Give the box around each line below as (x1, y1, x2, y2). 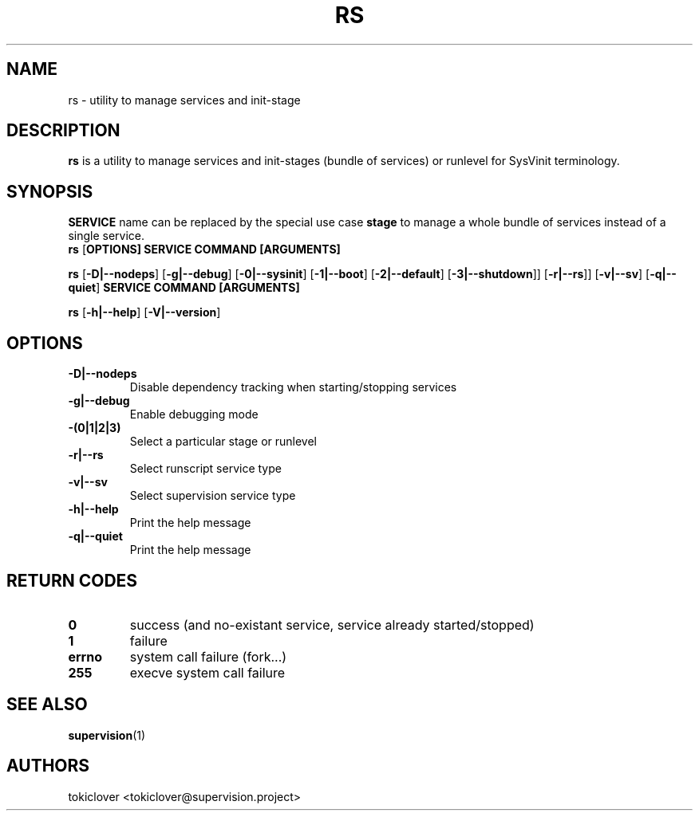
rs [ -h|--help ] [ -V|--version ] (68, 305, 221, 320)
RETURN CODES (6, 570, 138, 591)
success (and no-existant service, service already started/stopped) (129, 616, 535, 633)
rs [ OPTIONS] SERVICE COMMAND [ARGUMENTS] (68, 242, 341, 257)
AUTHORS (6, 756, 90, 776)
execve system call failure (129, 664, 286, 681)
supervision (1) (68, 728, 146, 742)
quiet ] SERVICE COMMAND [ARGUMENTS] (68, 281, 300, 295)
